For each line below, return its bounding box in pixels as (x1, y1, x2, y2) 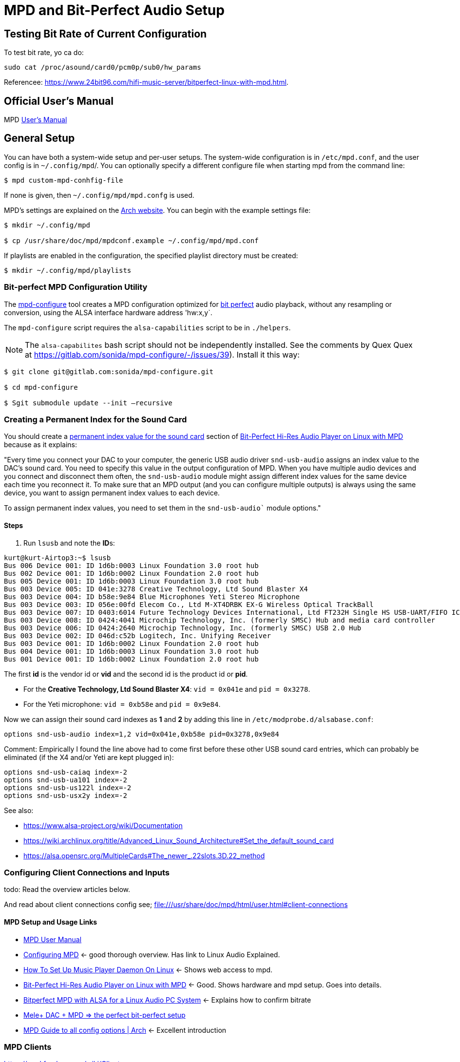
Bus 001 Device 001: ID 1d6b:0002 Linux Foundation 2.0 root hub (4, 655, 259, 663)
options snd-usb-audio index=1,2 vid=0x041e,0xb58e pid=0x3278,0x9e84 (4, 730, 279, 738)
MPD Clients (4, 1042, 52, 1052)
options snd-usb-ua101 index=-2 (4, 776, 127, 784)
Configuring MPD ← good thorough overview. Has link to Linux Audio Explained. (23, 950, 280, 959)
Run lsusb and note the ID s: (23, 538, 115, 547)
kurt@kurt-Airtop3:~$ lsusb (4, 553, 111, 562)
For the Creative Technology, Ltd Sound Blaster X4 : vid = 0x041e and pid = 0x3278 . (23, 684, 310, 693)
